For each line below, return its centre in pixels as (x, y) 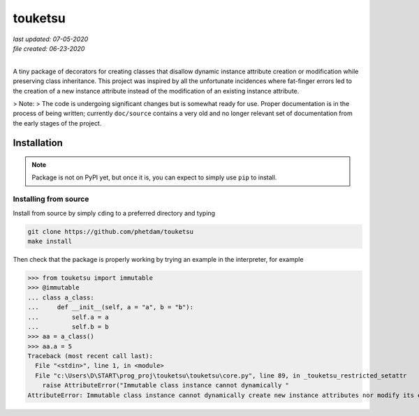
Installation (38, 143)
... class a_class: (61, 297)
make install (50, 241)
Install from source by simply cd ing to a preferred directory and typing (114, 213)
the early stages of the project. (57, 123)
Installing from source (51, 199)
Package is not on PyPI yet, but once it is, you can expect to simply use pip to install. (154, 177)
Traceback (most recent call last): (90, 356)
